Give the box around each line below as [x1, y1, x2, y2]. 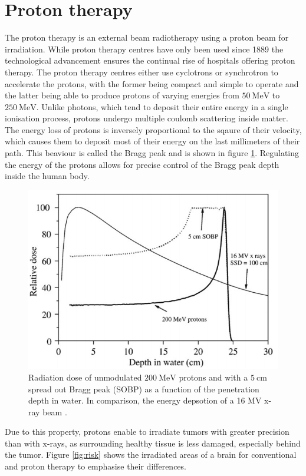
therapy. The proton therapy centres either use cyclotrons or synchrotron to [5, 65, 278, 78]
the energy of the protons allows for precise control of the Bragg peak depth [5, 158, 279, 170]
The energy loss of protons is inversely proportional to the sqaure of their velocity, [5, 123, 302, 135]
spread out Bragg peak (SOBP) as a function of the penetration [28, 382, 259, 395]
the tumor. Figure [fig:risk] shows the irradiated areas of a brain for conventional [5, 448, 297, 461]
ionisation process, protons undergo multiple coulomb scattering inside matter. [5, 112, 288, 124]
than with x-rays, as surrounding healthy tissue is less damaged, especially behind [5, 437, 301, 449]
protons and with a [179, 371, 248, 383]
